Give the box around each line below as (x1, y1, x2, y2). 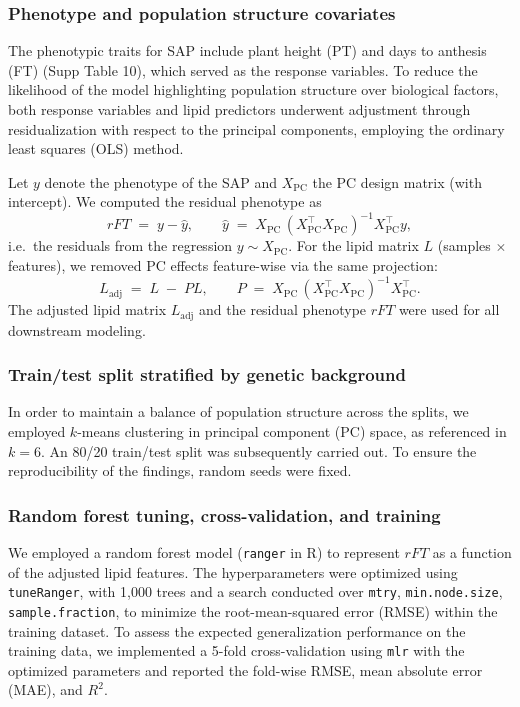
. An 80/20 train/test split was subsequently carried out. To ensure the (40, 440, 477, 461)
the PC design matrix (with (312, 171, 482, 192)
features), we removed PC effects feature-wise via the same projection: (8, 255, 438, 276)
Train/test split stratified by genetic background (8, 362, 406, 387)
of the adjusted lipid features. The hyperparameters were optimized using (8, 561, 458, 582)
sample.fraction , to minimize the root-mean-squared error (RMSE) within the (8, 600, 498, 621)
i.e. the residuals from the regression (8, 235, 233, 256)
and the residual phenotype (199, 299, 367, 320)
